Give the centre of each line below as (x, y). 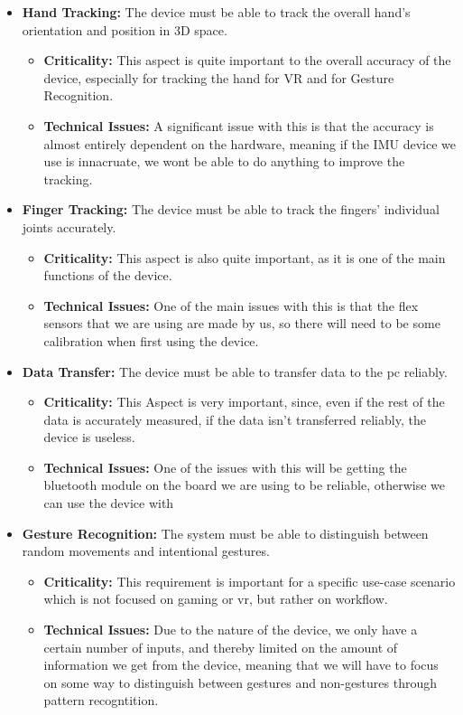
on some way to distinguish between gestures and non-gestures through (241, 682)
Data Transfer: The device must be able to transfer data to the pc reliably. (235, 371)
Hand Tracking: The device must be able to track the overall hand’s (216, 12)
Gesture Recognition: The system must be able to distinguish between (225, 533)
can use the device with (109, 503)
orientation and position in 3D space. (125, 29)
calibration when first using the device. (151, 340)
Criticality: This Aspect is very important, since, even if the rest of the (244, 402)
